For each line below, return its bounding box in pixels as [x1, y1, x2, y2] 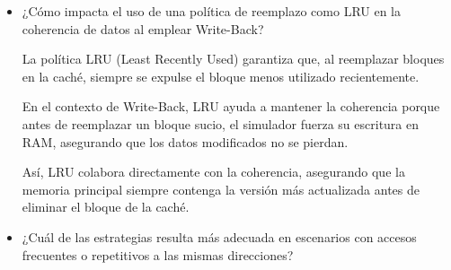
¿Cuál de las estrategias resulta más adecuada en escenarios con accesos [22, 227, 417, 246]
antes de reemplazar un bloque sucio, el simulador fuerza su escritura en [22, 114, 420, 133]
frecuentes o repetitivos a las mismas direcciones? [22, 245, 294, 264]
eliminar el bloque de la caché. [22, 197, 190, 216]
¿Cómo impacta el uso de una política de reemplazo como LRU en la [22, 2, 402, 20]
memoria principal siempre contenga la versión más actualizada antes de [22, 179, 420, 198]
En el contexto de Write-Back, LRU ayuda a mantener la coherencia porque [22, 97, 440, 116]
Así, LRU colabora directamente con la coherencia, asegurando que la [22, 162, 405, 181]
